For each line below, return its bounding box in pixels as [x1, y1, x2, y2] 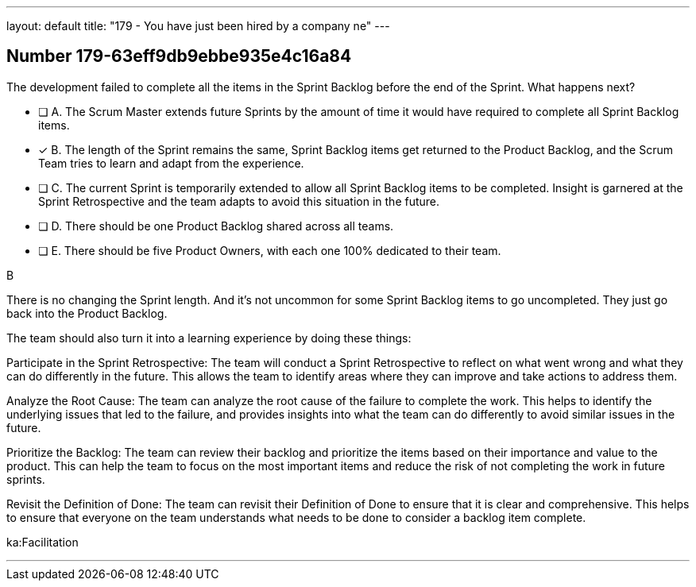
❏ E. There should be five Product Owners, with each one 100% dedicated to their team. [38, 243, 501, 257]
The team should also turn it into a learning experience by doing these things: [6, 330, 412, 345]
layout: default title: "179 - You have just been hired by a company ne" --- [6, 19, 390, 33]
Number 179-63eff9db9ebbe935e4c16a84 [6, 46, 352, 67]
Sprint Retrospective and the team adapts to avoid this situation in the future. [38, 194, 440, 208]
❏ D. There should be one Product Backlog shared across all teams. [38, 218, 394, 233]
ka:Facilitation [6, 535, 79, 549]
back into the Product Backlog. [6, 306, 168, 320]
